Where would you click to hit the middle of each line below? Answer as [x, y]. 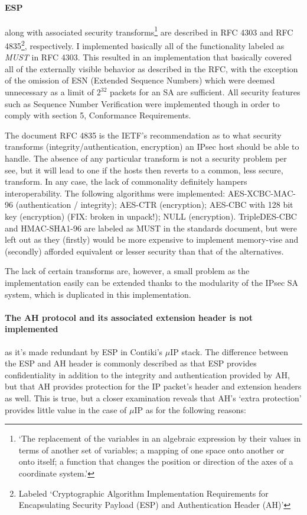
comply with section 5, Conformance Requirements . [98, 115]
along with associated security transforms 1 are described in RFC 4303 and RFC [149, 31]
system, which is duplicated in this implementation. [98, 294]
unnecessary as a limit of [50, 92]
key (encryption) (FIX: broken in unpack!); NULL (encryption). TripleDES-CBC [151, 216]
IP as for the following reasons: [190, 409]
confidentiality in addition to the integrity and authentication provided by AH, [147, 374]
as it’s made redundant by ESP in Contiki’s [84, 351]
